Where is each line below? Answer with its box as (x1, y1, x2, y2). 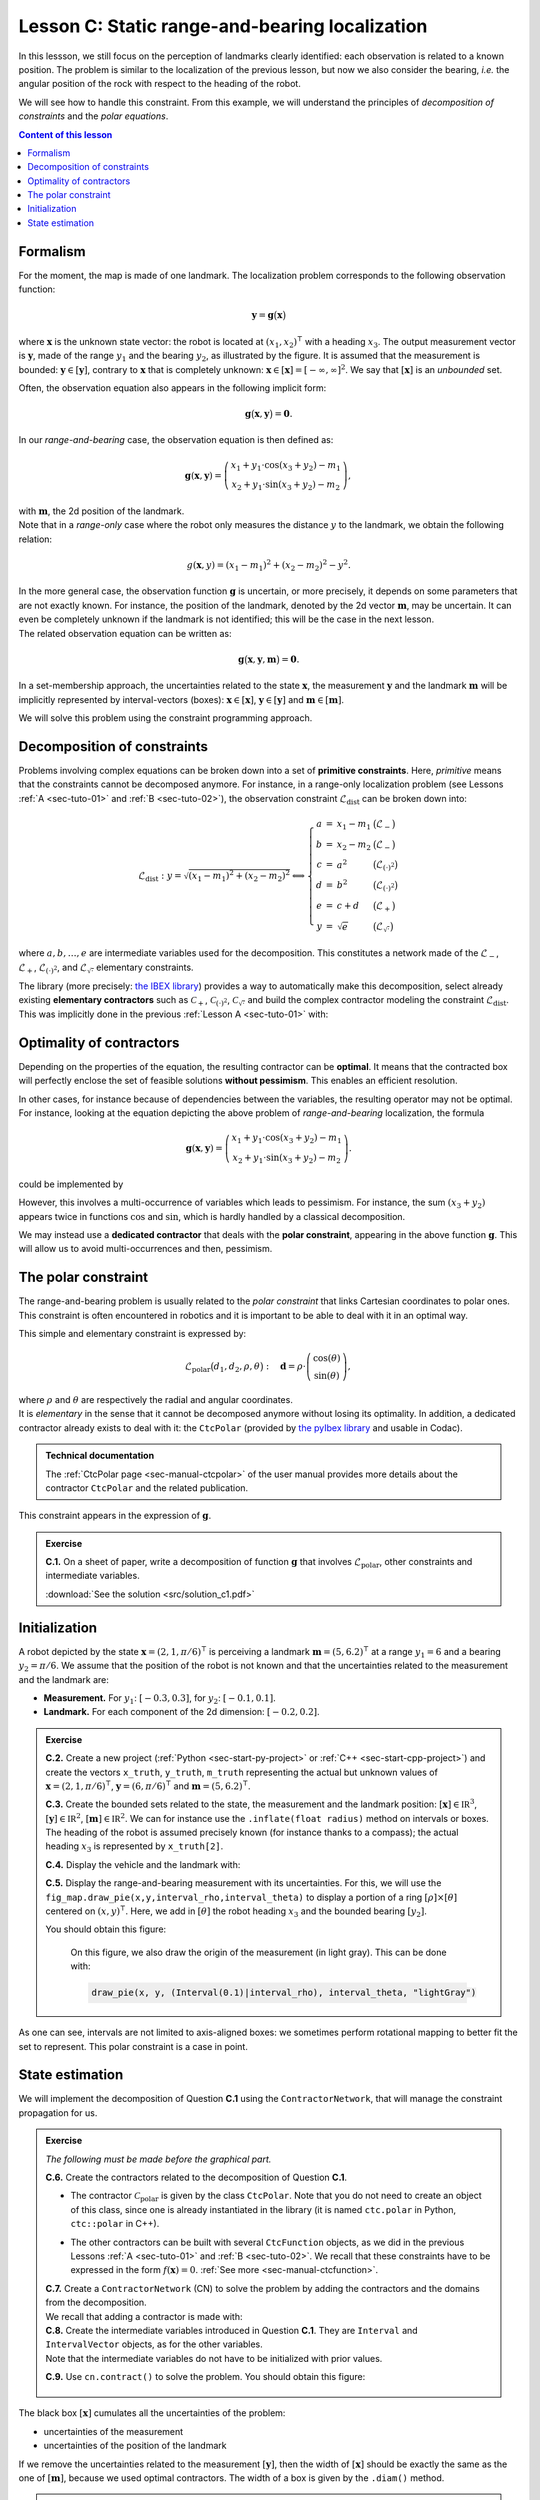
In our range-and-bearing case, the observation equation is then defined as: (18, 434, 334, 446)
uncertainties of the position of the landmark (43, 2440, 227, 2452)
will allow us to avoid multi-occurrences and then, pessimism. (18, 1243, 273, 1255)
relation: (18, 533, 53, 545)
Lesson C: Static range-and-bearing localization (18, 15, 428, 37)
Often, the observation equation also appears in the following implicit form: (18, 381, 327, 394)
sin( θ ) (313, 1370, 340, 1382)
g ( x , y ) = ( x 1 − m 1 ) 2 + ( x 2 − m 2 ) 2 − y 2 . (186, 558, 352, 573)
